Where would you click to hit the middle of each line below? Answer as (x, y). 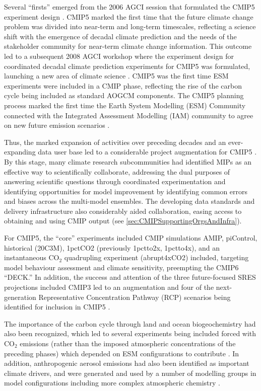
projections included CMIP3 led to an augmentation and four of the (109, 287)
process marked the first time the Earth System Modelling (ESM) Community (125, 105)
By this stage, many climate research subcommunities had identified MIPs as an (128, 161)
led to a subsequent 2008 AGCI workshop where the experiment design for (119, 56)
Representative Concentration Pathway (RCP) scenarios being (135, 297)
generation (20, 297)
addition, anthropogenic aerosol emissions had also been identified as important (127, 363)
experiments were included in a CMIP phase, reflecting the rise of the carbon (123, 85)
